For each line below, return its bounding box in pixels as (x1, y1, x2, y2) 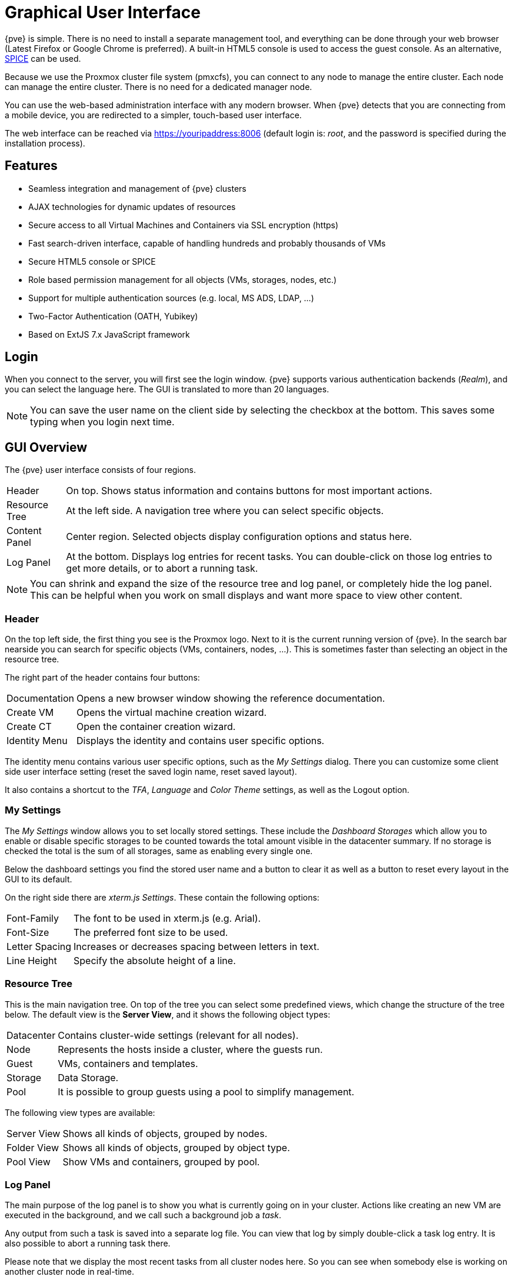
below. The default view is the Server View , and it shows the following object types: (5, 1009, 331, 1019)
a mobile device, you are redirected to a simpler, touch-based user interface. (5, 109, 302, 120)
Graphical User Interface (5, 2, 201, 22)
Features (5, 158, 58, 174)
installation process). (5, 138, 85, 148)
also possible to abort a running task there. (5, 1238, 171, 1249)
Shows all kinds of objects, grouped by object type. (62, 1141, 290, 1154)
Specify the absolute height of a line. (74, 954, 236, 966)
